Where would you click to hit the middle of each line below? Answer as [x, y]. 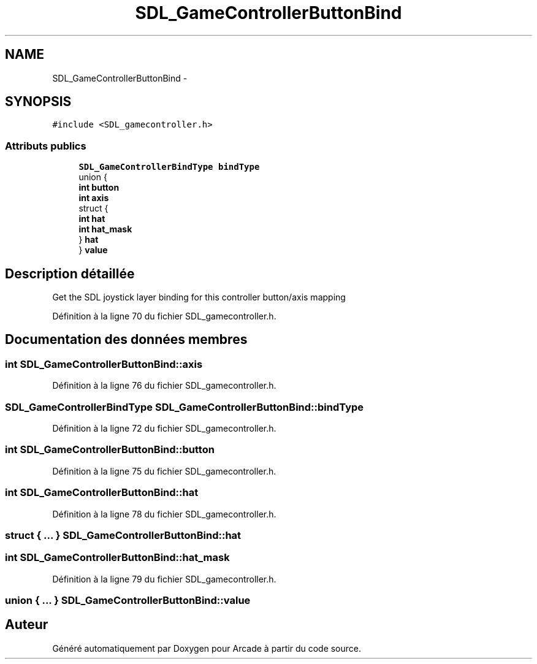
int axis [94, 198]
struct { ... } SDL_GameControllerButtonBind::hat [123, 535]
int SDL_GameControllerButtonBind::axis [104, 364]
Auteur [27, 625]
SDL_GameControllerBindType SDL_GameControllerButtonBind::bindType [185, 407]
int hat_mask [105, 229]
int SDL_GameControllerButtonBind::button [110, 450]
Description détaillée [70, 273]
